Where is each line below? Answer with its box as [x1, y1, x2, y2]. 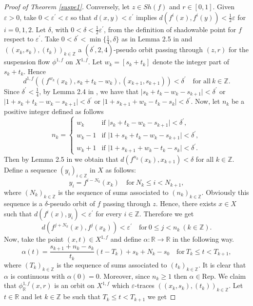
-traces [135, 280, 155, 290]
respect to [4, 34, 34, 44]
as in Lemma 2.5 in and [121, 34, 193, 44]
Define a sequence [4, 164, 57, 174]
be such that [63, 291, 100, 302]
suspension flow [4, 57, 50, 67]
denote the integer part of [152, 57, 230, 67]
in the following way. [172, 234, 234, 244]
